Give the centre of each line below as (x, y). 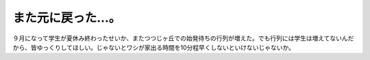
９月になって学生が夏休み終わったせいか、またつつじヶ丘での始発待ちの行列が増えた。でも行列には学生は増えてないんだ (183, 38)
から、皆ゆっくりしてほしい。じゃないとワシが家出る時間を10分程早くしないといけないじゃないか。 (153, 47)
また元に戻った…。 (67, 18)
